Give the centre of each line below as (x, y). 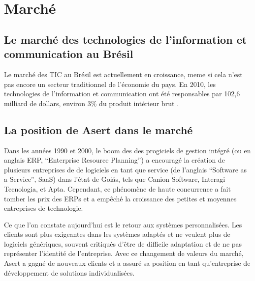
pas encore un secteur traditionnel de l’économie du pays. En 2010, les (110, 84)
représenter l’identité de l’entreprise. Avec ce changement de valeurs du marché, (124, 253)
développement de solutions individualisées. (69, 272)
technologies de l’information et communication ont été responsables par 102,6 (122, 94)
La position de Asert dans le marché (98, 129)
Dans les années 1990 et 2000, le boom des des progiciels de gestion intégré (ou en (127, 150)
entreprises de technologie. (44, 208)
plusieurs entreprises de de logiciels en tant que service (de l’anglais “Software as (126, 169)
